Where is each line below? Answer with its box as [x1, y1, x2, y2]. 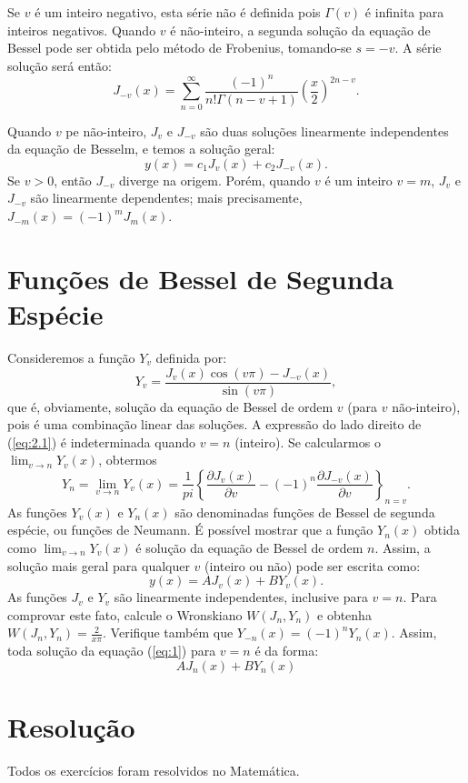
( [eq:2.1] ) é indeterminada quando [7, 432, 195, 451]
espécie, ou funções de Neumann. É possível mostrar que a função [7, 520, 373, 539]
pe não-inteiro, [65, 121, 147, 140]
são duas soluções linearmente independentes [200, 121, 449, 140]
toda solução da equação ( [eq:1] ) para [7, 641, 216, 660]
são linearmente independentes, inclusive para [114, 587, 368, 607]
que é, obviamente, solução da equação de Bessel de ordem [7, 397, 334, 416]
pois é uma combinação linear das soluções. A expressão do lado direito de [7, 415, 422, 434]
